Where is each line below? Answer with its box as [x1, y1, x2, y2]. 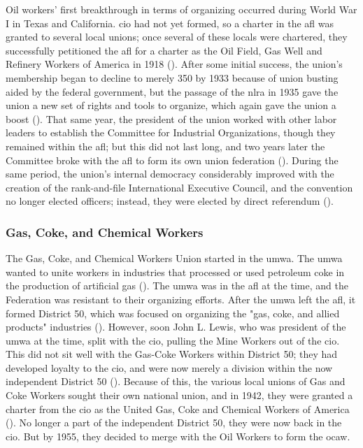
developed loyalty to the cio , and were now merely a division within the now [6, 360, 333, 375]
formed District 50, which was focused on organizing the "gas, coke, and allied [6, 305, 340, 320]
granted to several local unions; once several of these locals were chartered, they [6, 29, 348, 44]
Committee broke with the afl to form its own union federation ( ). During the [6, 152, 339, 167]
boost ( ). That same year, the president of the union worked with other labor [6, 111, 337, 126]
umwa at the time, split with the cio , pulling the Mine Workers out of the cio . [6, 333, 340, 347]
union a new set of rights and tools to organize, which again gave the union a [6, 98, 336, 113]
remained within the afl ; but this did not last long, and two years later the [6, 138, 325, 153]
